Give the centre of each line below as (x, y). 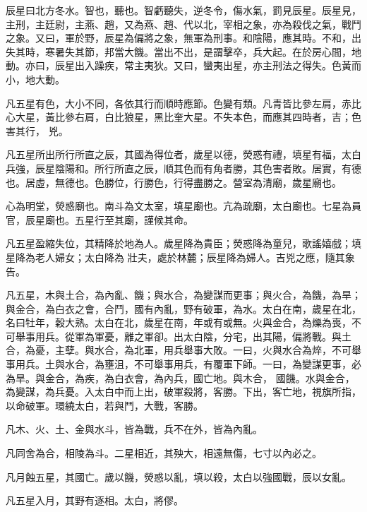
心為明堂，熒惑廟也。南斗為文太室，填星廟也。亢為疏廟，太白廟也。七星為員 (183, 206)
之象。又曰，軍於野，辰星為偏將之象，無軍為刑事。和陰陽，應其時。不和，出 (183, 38)
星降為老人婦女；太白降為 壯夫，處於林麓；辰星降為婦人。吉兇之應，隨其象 (180, 257)
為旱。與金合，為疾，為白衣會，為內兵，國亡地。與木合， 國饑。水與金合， (180, 377)
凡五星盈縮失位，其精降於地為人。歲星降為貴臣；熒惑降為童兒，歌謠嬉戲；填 (183, 243)
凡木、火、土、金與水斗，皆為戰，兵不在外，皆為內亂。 (134, 429)
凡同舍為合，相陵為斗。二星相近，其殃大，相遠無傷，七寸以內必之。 (164, 453)
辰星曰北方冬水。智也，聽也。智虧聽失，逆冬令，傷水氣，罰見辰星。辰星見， (183, 10)
